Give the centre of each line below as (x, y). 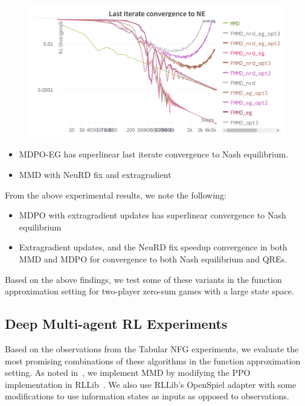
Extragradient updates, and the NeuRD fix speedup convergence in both (153, 247)
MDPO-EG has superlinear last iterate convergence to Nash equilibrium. (154, 154)
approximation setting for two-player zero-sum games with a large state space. (149, 291)
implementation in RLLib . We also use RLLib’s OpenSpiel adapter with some (151, 384)
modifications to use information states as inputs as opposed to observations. (147, 396)
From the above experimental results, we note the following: (116, 195)
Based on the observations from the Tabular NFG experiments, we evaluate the (152, 349)
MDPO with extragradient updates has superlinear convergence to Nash (152, 215)
